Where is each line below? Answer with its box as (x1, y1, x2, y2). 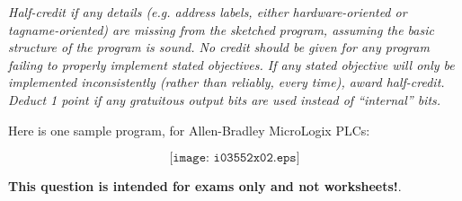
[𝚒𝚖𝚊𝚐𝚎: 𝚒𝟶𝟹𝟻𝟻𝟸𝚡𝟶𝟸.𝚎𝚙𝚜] (169, 152, 300, 165)
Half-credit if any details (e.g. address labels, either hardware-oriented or (8, 3, 407, 21)
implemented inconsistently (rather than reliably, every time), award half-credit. (8, 73, 445, 92)
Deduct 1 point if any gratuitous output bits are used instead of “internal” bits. (8, 90, 441, 109)
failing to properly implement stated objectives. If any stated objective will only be (8, 55, 455, 74)
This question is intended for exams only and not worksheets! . (8, 177, 402, 196)
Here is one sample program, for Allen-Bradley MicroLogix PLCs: (8, 120, 370, 139)
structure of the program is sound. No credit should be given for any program (8, 38, 430, 57)
